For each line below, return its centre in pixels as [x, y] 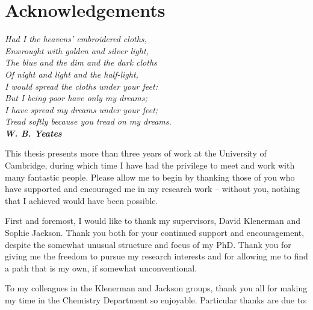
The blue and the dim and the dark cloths [81, 62]
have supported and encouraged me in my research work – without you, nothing [152, 189]
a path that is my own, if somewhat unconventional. [101, 268]
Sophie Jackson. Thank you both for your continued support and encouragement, [155, 233]
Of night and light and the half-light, [72, 74]
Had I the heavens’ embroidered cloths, [76, 39]
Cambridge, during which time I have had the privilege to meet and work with [150, 165]
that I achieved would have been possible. [82, 200]
